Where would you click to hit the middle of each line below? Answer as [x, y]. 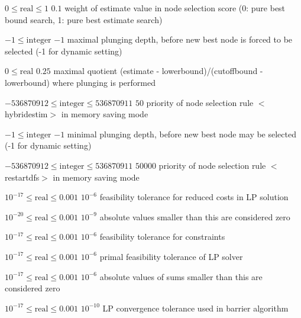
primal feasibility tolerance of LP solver [171, 256]
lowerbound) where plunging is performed [80, 82]
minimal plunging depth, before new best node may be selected [182, 134]
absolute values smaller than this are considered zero [195, 216]
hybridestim [26, 114]
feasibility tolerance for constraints [162, 237]
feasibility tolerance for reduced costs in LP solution [194, 197]
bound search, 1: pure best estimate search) [84, 19]
